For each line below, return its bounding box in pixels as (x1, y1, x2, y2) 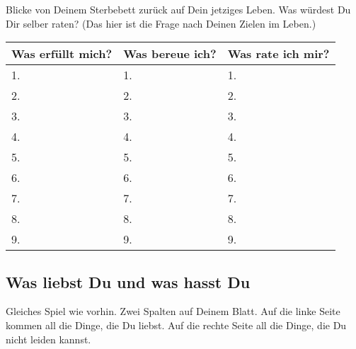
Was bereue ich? (123, 45, 217, 62)
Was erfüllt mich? (11, 45, 113, 62)
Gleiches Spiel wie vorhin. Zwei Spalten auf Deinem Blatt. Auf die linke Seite (6, 304, 340, 319)
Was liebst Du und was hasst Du (6, 270, 251, 292)
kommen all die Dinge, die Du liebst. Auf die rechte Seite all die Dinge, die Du (6, 317, 347, 332)
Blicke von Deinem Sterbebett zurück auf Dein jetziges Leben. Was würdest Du (6, 2, 351, 16)
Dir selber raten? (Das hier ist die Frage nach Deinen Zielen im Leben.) (6, 16, 316, 30)
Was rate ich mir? (227, 45, 330, 62)
